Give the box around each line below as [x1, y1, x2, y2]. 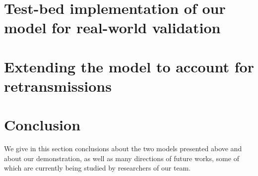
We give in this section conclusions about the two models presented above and [4, 143, 242, 154]
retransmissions [4, 75, 112, 96]
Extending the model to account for [4, 56, 254, 76]
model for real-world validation [4, 17, 221, 38]
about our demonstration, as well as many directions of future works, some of [4, 153, 239, 163]
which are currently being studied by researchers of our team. [4, 163, 191, 173]
